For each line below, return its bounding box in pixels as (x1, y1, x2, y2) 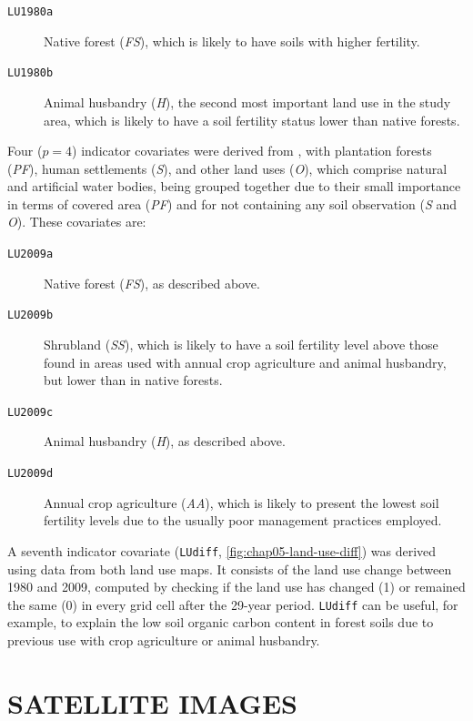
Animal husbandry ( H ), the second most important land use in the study (44, 92, 451, 111)
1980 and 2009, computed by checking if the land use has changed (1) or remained (7, 577, 466, 596)
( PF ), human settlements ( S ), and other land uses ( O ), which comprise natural (7, 158, 448, 178)
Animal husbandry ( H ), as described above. (44, 432, 286, 451)
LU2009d (7, 467, 54, 480)
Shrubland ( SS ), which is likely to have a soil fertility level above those (44, 334, 438, 353)
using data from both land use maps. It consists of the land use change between (7, 559, 452, 578)
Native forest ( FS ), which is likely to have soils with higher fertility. (44, 31, 420, 50)
